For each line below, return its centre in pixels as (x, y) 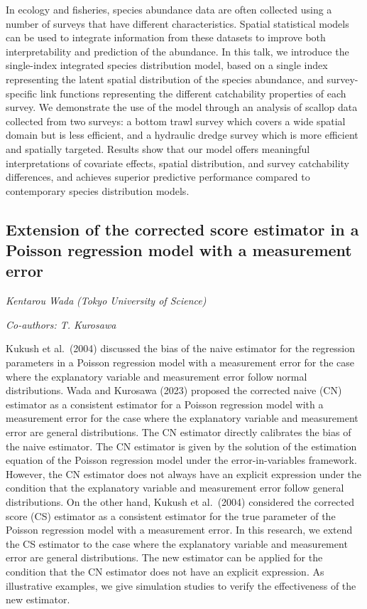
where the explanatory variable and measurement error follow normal (157, 376)
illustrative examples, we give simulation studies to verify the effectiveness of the (181, 585)
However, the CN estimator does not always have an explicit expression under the (183, 473)
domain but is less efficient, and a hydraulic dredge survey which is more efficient (182, 135)
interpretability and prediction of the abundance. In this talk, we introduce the (177, 51)
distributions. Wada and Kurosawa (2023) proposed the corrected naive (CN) (174, 390)
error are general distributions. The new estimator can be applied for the (164, 557)
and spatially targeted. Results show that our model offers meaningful (158, 148)
